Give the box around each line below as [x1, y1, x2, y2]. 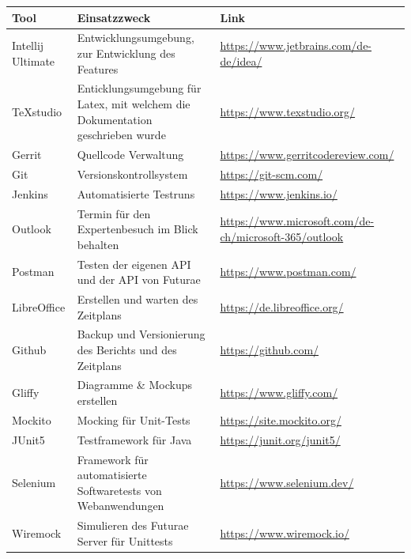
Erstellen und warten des [77, 291, 198, 307]
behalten [77, 236, 119, 252]
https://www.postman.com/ [220, 263, 356, 280]
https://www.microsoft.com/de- [220, 213, 375, 229]
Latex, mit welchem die [77, 95, 190, 111]
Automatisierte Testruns [77, 185, 195, 202]
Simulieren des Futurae [77, 517, 189, 534]
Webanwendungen [77, 497, 164, 514]
